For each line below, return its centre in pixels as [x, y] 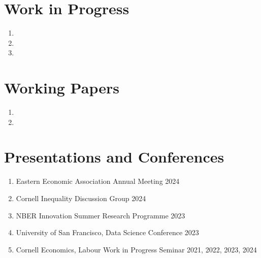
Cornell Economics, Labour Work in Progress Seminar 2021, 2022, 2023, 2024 [136, 249]
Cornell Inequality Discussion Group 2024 [81, 198]
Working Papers [62, 88]
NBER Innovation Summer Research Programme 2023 [101, 215]
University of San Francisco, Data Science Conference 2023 [107, 232]
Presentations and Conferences [114, 157]
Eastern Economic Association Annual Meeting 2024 [98, 181]
